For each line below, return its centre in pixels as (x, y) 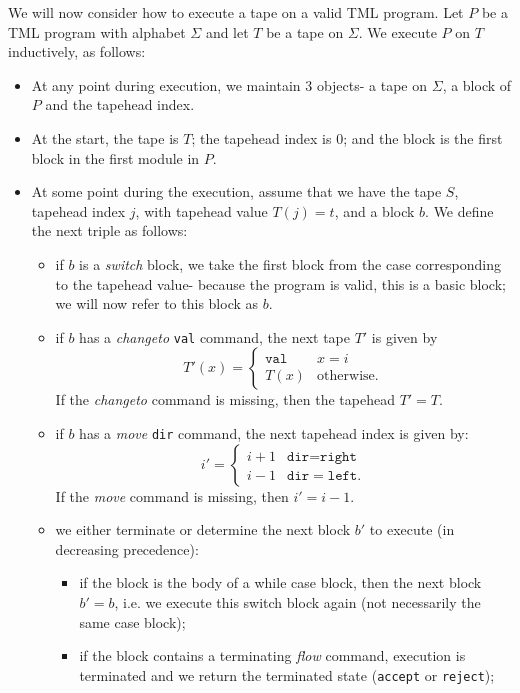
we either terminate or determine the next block (203, 529)
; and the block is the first (423, 137)
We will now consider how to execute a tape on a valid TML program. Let (236, 12)
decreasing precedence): (127, 548)
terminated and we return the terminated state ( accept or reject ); (287, 674)
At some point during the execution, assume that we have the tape (236, 191)
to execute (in (412, 529)
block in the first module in (115, 157)
